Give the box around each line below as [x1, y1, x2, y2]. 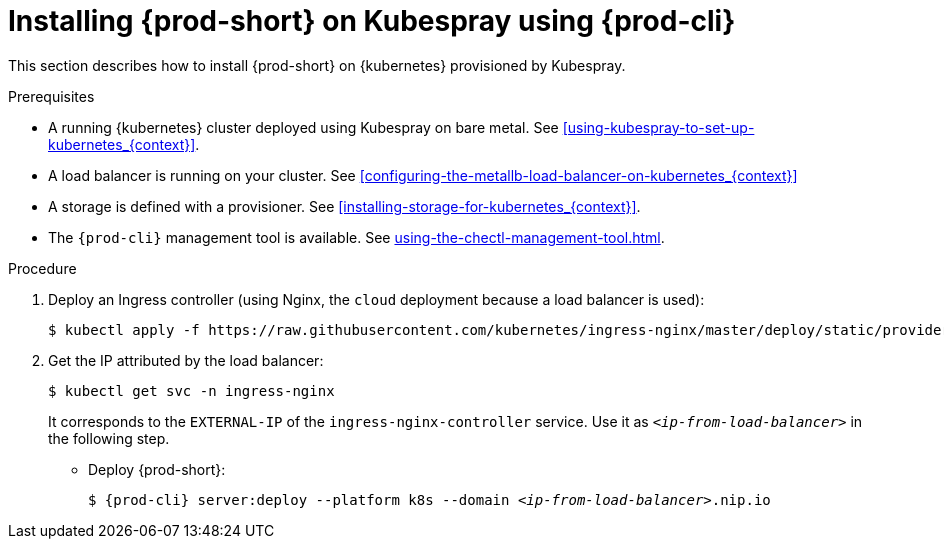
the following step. [48, 429, 170, 447]
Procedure [8, 259, 77, 277]
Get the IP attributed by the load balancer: [48, 351, 324, 369]
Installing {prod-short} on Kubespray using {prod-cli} [8, 4, 736, 38]
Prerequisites [8, 87, 95, 105]
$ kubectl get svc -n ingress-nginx [48, 382, 335, 399]
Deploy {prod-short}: [88, 460, 226, 478]
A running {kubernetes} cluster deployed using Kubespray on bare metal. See [48, 118, 559, 136]
